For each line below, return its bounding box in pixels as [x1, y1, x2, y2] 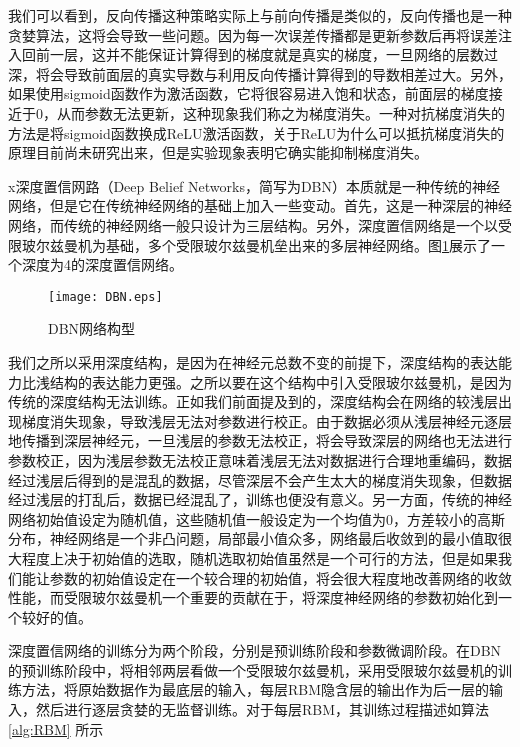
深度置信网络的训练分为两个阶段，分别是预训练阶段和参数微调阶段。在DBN [8, 640, 502, 661]
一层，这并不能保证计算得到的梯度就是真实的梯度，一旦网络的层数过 [49, 44, 498, 65]
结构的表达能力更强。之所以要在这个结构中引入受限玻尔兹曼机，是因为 [49, 371, 512, 392]
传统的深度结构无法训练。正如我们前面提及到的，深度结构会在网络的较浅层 [8, 391, 498, 412]
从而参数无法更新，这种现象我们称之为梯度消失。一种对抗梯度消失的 [56, 102, 505, 123]
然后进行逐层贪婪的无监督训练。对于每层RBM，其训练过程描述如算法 [35, 699, 490, 720]
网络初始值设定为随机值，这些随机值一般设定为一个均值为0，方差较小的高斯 [8, 508, 505, 529]
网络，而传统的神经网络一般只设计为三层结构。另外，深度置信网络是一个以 [8, 214, 498, 235]
